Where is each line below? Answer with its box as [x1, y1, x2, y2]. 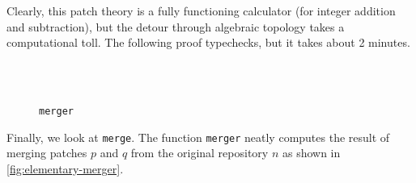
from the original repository [130, 144, 269, 161]
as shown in [282, 144, 341, 161]
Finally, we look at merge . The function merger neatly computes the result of [6, 128, 390, 145]
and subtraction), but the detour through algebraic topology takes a [6, 18, 345, 35]
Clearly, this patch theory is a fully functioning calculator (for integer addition [6, 2, 396, 19]
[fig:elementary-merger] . [6, 160, 124, 177]
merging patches [6, 144, 87, 161]
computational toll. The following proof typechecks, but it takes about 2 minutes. [6, 34, 410, 51]
